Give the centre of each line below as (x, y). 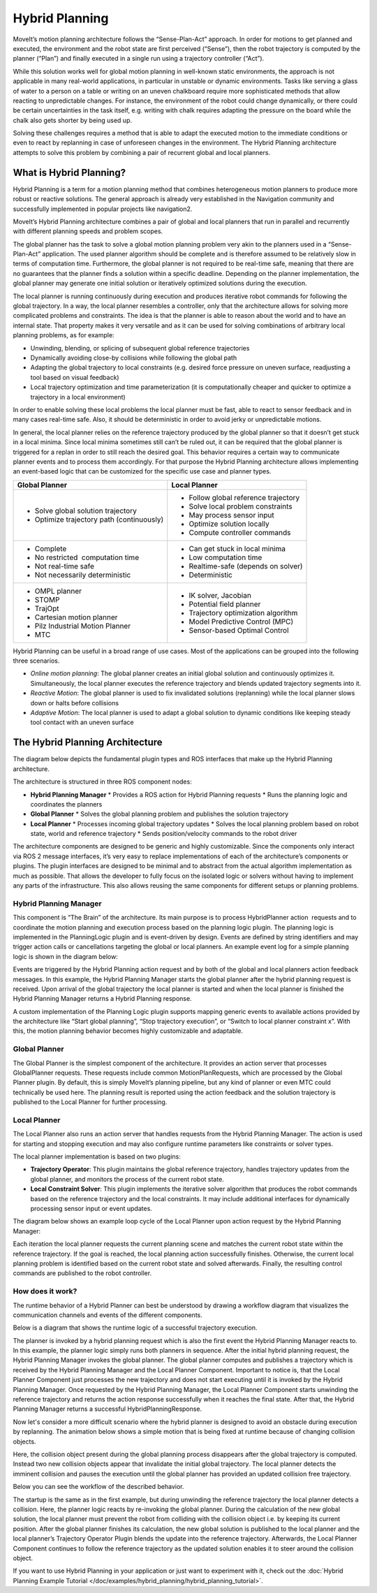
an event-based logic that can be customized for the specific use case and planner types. (142, 471)
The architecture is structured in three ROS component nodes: (102, 781)
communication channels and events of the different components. (108, 1315)
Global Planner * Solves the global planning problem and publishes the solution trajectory (160, 814)
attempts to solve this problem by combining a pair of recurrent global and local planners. (142, 152)
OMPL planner (58, 591)
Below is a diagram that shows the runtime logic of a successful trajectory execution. (135, 1328)
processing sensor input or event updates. (91, 1209)
